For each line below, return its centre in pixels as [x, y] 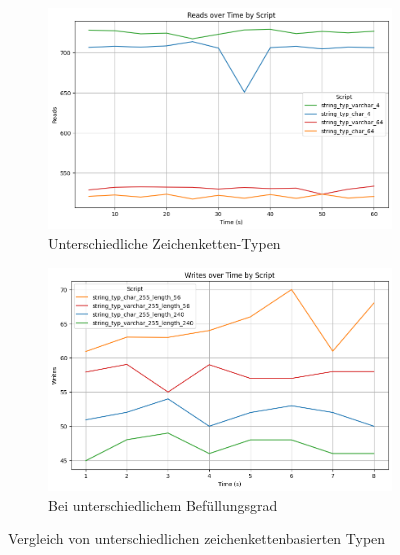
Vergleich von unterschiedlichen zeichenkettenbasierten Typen [197, 538]
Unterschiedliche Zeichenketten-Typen [164, 242]
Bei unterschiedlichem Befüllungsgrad [163, 504]
